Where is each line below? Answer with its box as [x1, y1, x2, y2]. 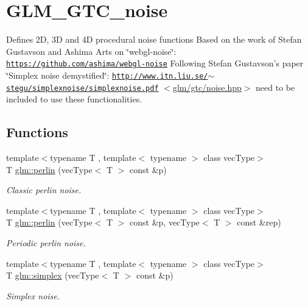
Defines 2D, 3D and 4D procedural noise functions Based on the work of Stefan [6, 33, 302, 46]
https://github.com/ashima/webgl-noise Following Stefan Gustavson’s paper [6, 57, 304, 69]
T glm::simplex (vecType [6, 269, 99, 282]
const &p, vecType [130, 216, 200, 229]
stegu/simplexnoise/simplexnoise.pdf [6, 84, 159, 93]
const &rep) [237, 216, 281, 229]
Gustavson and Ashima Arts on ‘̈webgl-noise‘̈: [6, 44, 177, 57]
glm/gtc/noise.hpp [172, 80, 242, 93]
